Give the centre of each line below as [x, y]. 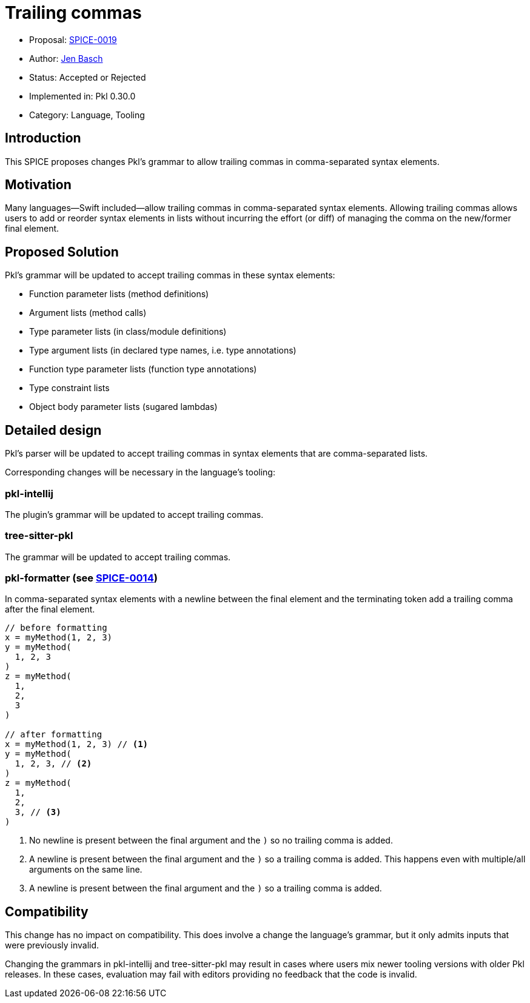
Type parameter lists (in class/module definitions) [128, 332]
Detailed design [53, 430]
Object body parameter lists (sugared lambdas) [123, 407]
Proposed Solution [62, 252]
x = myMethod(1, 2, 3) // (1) [77, 744]
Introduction [43, 138]
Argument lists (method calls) [88, 313]
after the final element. [50, 609]
